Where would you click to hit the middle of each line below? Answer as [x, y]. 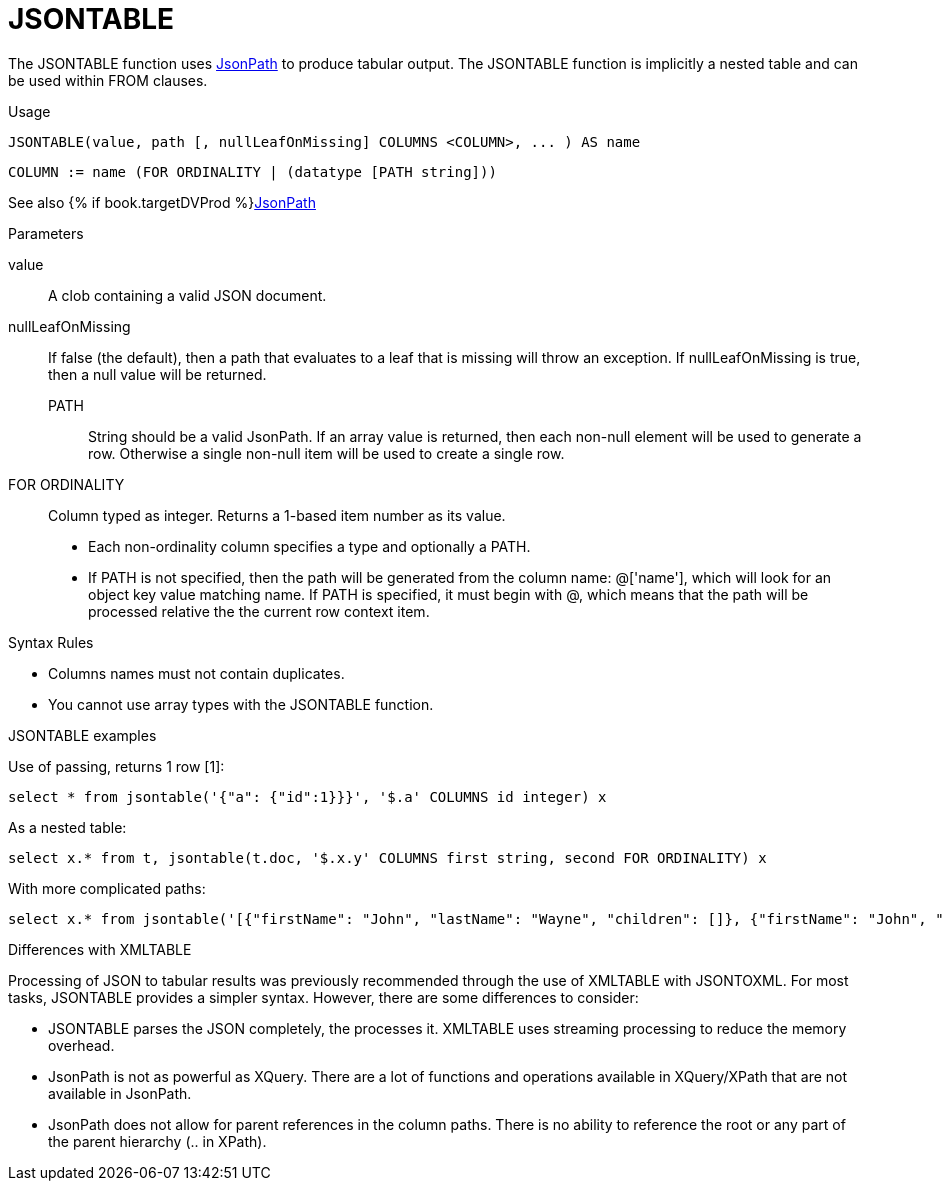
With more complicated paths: [107, 888]
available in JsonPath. [120, 1093]
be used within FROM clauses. [108, 80]
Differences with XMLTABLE [100, 949]
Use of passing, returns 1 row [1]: [116, 766]
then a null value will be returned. [157, 374]
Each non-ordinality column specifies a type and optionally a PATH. [309, 546]
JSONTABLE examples [82, 735]
